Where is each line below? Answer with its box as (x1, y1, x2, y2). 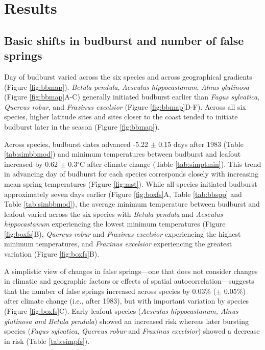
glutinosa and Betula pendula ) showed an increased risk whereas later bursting (4, 315, 249, 326)
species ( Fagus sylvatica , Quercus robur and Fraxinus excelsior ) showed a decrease (4, 326, 260, 336)
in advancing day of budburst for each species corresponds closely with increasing (4, 168, 259, 179)
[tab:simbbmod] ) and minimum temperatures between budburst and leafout (4, 148, 241, 159)
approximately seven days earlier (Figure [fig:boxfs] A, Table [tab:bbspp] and (4, 188, 242, 199)
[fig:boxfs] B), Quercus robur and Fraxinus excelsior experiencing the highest (4, 228, 241, 239)
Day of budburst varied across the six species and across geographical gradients (4, 71, 252, 82)
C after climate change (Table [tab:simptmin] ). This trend (80, 158, 261, 169)
